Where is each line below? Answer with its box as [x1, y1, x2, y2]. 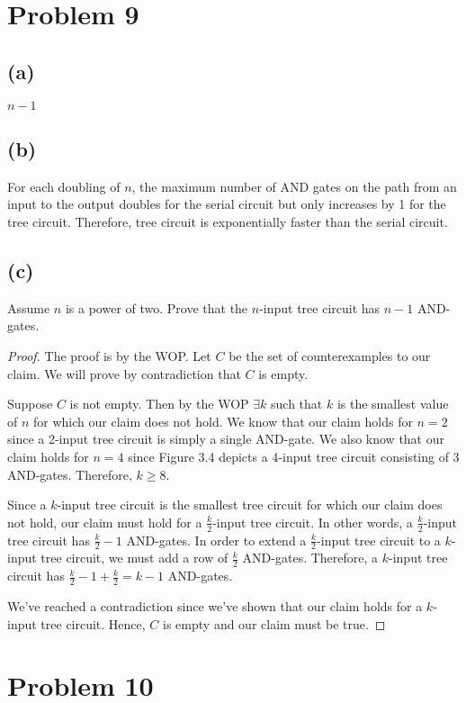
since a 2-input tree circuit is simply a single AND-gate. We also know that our [7, 429, 444, 448]
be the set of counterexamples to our [229, 346, 431, 365]
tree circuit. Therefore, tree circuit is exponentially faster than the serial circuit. [7, 212, 448, 230]
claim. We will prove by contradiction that [7, 364, 241, 383]
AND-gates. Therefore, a [242, 548, 379, 567]
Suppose [7, 394, 53, 413]
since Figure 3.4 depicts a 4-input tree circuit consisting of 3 [128, 446, 460, 465]
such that [271, 394, 323, 413]
